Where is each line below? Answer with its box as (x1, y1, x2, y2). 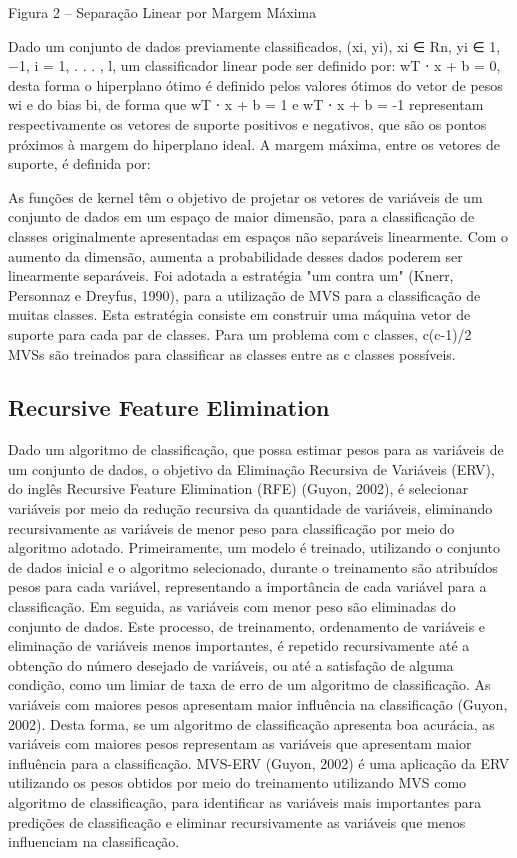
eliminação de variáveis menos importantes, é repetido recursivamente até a (8, 635, 470, 656)
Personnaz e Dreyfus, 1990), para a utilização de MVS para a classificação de (8, 284, 481, 305)
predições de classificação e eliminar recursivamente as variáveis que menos (8, 811, 466, 832)
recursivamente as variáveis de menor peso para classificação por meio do (8, 517, 455, 538)
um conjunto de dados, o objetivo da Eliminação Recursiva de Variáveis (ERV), (8, 458, 495, 479)
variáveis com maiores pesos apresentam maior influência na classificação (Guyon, (8, 694, 508, 715)
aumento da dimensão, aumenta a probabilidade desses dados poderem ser (8, 245, 463, 266)
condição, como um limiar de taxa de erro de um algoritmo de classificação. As (8, 674, 491, 695)
